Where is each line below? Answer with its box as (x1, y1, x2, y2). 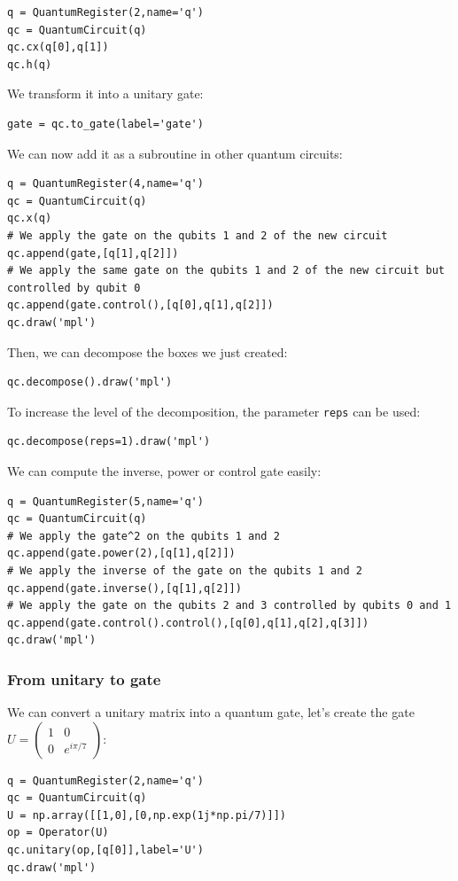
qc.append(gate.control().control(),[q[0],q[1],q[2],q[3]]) (7, 616, 369, 629)
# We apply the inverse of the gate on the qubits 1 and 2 (7, 564, 362, 577)
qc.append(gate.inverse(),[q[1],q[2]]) (7, 581, 242, 595)
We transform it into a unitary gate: (7, 84, 204, 103)
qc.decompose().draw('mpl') (7, 376, 173, 389)
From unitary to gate (7, 667, 161, 690)
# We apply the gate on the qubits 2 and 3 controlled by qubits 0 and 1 (7, 599, 452, 612)
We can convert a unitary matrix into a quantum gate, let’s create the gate (7, 703, 415, 721)
